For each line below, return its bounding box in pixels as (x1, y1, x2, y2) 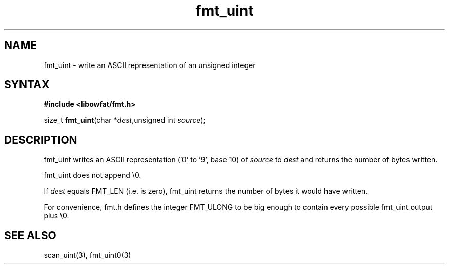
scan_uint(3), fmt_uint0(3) (44, 251, 131, 260)
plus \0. (44, 211, 69, 220)
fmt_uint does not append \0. (44, 171, 141, 180)
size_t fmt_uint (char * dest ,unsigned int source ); (44, 116, 206, 125)
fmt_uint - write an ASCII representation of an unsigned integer (44, 60, 256, 70)
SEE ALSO (4, 229, 56, 242)
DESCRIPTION (4, 133, 77, 146)
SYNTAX (4, 78, 50, 92)
